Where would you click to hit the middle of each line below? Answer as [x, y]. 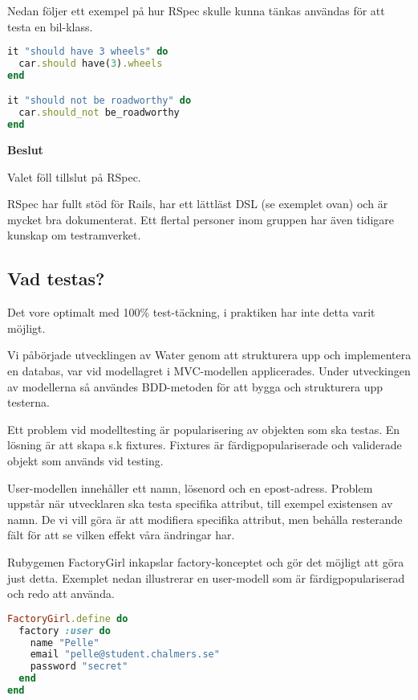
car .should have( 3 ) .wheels [91, 64]
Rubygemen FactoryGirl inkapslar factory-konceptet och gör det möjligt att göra [206, 561]
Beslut [25, 150]
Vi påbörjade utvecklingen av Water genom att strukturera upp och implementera [209, 355]
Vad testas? [56, 278]
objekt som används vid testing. [85, 461]
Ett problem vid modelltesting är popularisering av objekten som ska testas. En [204, 429]
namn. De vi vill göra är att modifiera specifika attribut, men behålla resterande [205, 519]
